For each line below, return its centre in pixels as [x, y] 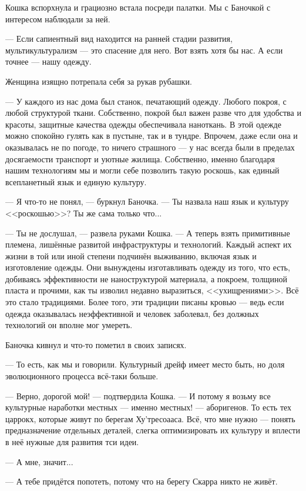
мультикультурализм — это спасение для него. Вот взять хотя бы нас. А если [144, 50]
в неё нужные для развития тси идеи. [72, 442]
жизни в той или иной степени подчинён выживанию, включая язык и [131, 255]
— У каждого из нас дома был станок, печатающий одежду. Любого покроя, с [146, 101]
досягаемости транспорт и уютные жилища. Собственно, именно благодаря [140, 158]
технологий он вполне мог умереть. [69, 325]
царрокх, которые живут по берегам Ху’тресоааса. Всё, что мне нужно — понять [150, 418]
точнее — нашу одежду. [48, 61]
